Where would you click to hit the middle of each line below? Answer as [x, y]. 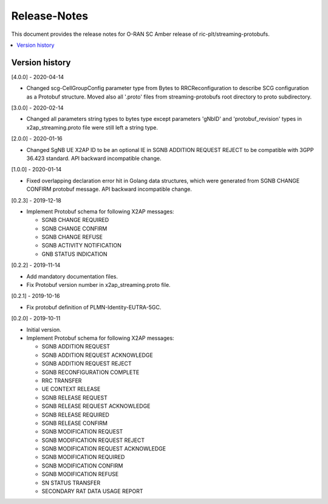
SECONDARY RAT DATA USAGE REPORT [92, 491]
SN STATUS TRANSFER [71, 483]
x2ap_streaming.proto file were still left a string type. [92, 127]
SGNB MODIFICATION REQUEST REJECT [93, 440]
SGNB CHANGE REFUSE [72, 237]
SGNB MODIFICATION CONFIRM [82, 466]
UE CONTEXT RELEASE [71, 389]
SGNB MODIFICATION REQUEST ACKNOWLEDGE [104, 449]
